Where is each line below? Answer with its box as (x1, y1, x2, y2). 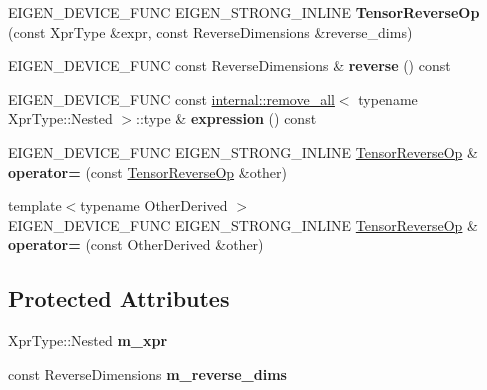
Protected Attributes (8, 283, 230, 314)
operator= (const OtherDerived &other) (8, 234, 264, 255)
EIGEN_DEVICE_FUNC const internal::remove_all (8, 88, 335, 109)
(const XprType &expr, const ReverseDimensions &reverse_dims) (8, 21, 413, 42)
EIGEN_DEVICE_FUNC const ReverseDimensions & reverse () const (8, 55, 451, 76)
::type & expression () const (136, 108, 317, 129)
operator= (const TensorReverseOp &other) (8, 161, 288, 182)
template (8, 195, 62, 216)
